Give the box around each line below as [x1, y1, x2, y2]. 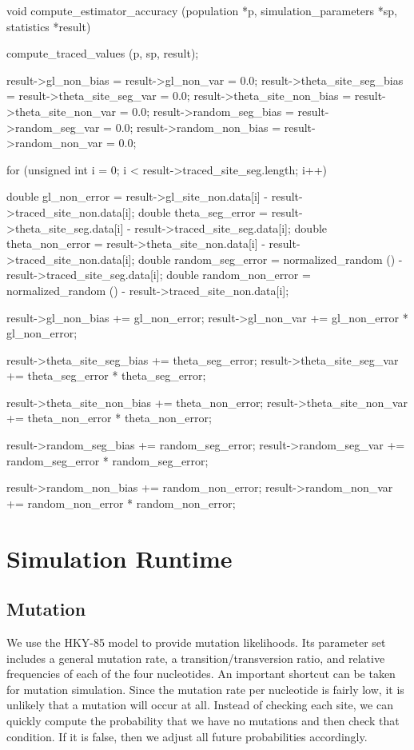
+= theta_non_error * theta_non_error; [6, 409, 212, 426]
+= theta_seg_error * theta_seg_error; [6, 367, 206, 384]
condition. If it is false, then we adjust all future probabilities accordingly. [6, 728, 368, 744]
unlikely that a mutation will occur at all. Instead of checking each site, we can [6, 696, 393, 713]
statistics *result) [6, 18, 91, 34]
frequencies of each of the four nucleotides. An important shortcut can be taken [6, 665, 396, 682]
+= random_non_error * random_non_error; [6, 494, 236, 511]
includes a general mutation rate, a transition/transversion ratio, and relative [6, 649, 385, 666]
